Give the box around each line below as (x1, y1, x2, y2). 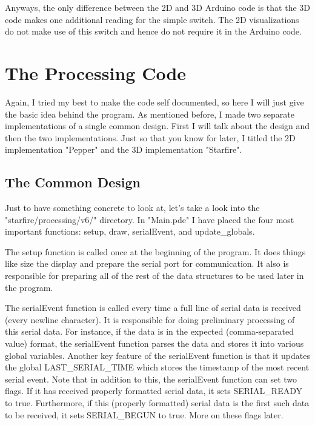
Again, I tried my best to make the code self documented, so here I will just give (5, 95, 304, 108)
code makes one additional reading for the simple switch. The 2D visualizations (5, 13, 299, 25)
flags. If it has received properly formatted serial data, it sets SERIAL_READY (5, 384, 302, 397)
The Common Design (5, 173, 141, 192)
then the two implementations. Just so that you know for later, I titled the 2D (5, 131, 296, 144)
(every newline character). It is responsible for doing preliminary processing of (5, 313, 295, 326)
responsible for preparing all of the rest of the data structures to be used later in (5, 269, 304, 282)
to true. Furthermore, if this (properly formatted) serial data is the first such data (5, 396, 310, 409)
